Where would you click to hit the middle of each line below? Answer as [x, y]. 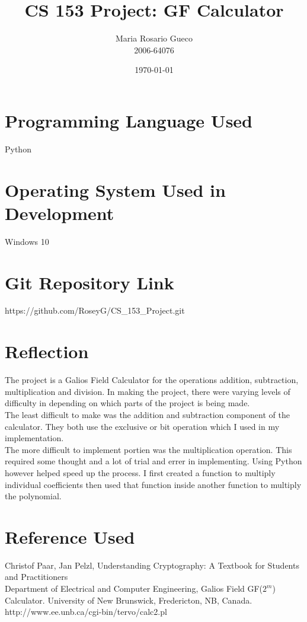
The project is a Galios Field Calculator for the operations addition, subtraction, [152, 380]
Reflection [47, 351]
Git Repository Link [89, 282]
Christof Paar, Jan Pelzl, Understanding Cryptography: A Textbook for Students [152, 565]
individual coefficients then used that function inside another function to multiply [153, 484]
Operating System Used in [115, 189]
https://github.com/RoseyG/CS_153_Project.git [95, 310]
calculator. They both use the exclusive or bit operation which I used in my [142, 426]
